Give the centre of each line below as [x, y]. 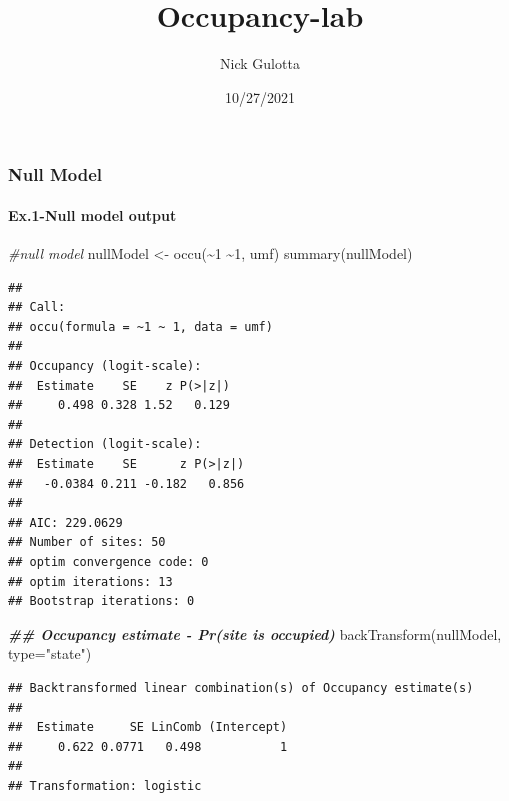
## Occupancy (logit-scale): [105, 366]
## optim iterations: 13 [90, 581]
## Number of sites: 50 [87, 542]
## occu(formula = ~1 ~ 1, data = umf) [140, 326]
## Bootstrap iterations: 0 [101, 601]
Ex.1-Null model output [92, 214]
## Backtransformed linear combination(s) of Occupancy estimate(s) [241, 687]
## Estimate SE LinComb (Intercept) [148, 727]
